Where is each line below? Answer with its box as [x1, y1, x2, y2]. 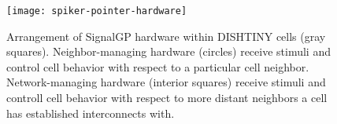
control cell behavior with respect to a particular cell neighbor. [6, 58, 309, 75]
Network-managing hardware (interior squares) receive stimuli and [6, 74, 326, 90]
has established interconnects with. [6, 104, 175, 121]
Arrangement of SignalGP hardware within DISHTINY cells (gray [6, 27, 326, 44]
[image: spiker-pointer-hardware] [6, 5, 187, 16]
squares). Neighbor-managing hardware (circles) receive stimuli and [6, 43, 331, 60]
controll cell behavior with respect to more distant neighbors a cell [6, 89, 328, 106]
